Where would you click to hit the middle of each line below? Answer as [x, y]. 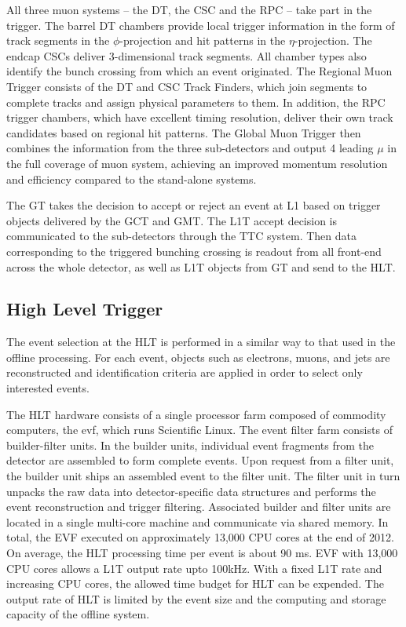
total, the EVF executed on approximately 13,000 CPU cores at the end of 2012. [200, 537]
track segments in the [58, 40]
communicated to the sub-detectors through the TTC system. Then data [182, 236]
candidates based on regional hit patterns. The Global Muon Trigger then [184, 132]
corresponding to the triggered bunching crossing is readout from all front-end [194, 251]
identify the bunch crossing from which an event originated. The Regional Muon [199, 71]
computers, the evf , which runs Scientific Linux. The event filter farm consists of [199, 430]
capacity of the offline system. [78, 614]
